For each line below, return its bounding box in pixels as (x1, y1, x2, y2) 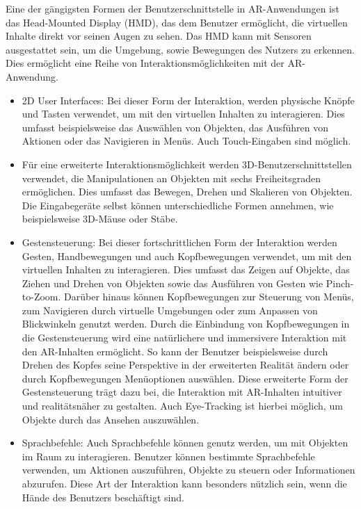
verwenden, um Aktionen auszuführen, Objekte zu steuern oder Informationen (22, 462, 355, 477)
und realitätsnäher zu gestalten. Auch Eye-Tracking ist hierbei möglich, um (22, 398, 343, 413)
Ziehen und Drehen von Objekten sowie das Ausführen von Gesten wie (22, 275, 323, 290)
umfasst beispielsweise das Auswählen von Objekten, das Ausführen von (22, 120, 328, 134)
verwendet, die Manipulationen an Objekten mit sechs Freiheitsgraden (22, 170, 321, 185)
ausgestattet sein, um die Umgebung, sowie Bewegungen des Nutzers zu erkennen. (6, 42, 355, 56)
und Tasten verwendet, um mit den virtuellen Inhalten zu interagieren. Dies (22, 106, 345, 121)
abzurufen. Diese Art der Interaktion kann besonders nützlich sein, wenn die (22, 476, 347, 490)
